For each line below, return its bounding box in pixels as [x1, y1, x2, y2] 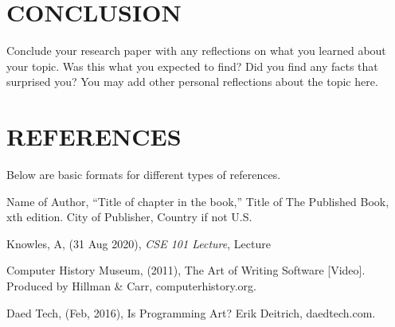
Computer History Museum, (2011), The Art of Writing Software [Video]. [6, 262, 366, 278]
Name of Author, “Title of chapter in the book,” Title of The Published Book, [6, 193, 389, 209]
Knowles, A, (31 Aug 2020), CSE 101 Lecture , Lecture [6, 235, 271, 251]
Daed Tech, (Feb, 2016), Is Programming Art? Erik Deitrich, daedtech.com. [6, 304, 376, 321]
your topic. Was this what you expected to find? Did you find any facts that [6, 57, 378, 74]
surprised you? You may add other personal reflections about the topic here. [6, 73, 378, 90]
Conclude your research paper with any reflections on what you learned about [6, 42, 386, 59]
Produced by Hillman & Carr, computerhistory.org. [6, 278, 257, 294]
